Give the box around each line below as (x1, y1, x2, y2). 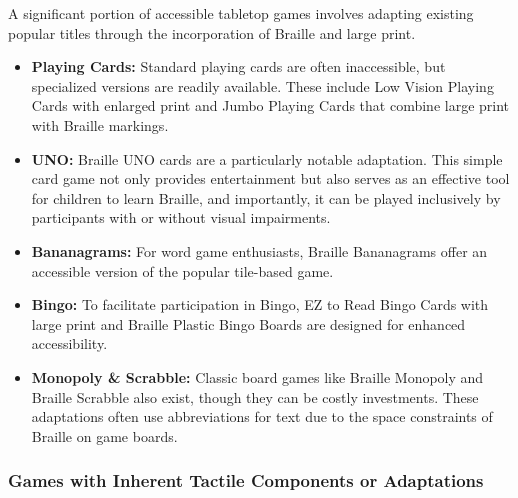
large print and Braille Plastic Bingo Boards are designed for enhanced (31, 313, 466, 334)
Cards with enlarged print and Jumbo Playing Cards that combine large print (31, 95, 510, 116)
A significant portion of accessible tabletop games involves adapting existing (8, 3, 474, 23)
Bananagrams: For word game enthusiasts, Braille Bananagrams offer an (31, 240, 488, 261)
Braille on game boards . (31, 425, 178, 446)
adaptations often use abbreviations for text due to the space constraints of (31, 406, 493, 427)
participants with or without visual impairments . (31, 207, 331, 228)
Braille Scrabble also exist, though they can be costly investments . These (31, 386, 479, 407)
